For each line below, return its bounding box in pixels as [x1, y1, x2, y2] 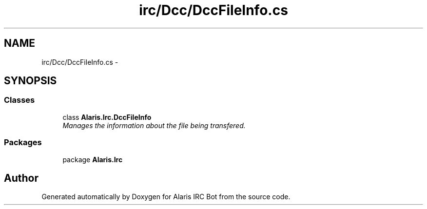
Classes [4, 95, 35, 105]
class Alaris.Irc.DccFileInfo [62, 113, 152, 121]
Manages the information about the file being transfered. [62, 121, 246, 130]
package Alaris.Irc [62, 155, 123, 164]
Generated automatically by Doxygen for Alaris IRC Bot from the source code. [41, 192, 291, 201]
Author [4, 171, 39, 184]
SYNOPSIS [4, 75, 57, 87]
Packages [4, 137, 42, 148]
